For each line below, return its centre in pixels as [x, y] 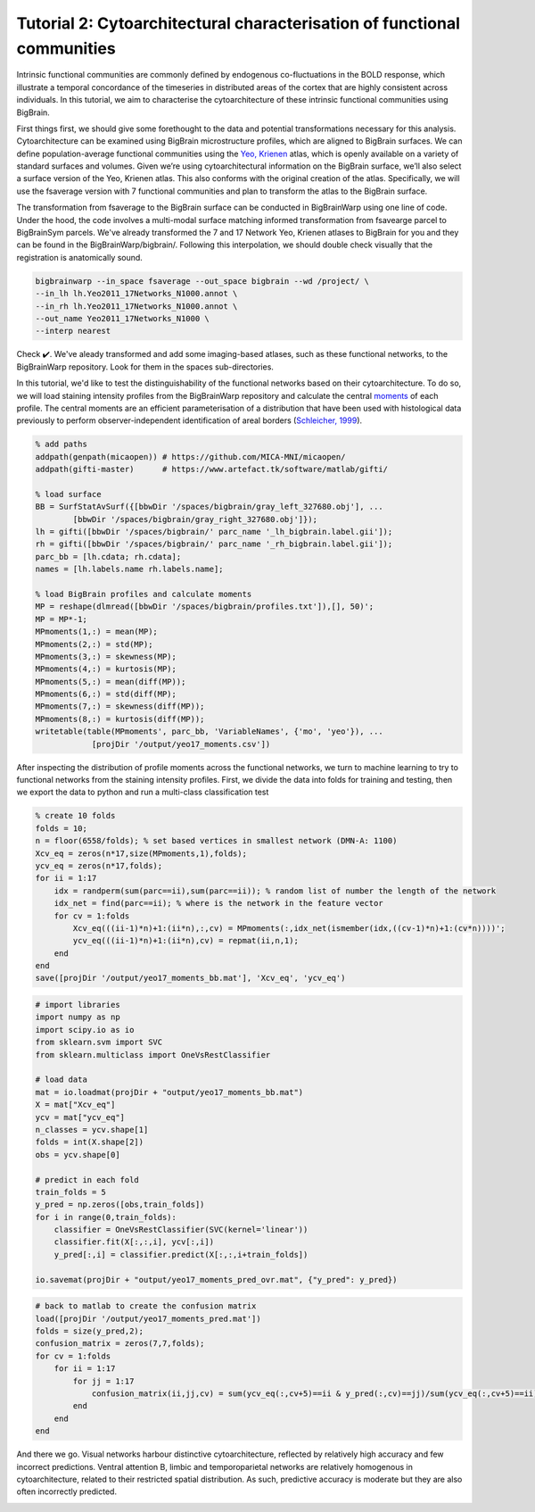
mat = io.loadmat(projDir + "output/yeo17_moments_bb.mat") [169, 1092]
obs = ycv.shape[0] [78, 1155]
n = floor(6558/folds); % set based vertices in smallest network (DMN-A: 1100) [216, 841]
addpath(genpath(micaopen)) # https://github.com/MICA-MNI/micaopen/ [190, 457]
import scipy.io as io [85, 1030]
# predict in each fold [87, 1180]
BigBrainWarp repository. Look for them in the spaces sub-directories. [145, 367]
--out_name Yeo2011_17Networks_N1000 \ [122, 318]
